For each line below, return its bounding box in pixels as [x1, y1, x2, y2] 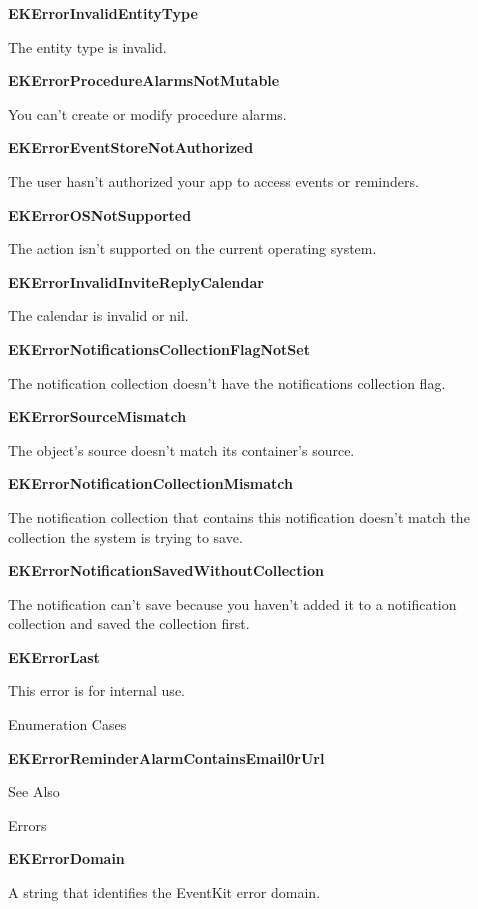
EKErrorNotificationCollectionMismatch [8, 473, 293, 494]
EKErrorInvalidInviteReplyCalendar [8, 271, 264, 292]
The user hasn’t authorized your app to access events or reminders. [8, 170, 419, 191]
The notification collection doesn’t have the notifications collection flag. [8, 372, 446, 393]
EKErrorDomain [8, 848, 125, 869]
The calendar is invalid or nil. [8, 305, 189, 326]
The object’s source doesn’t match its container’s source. [8, 439, 355, 460]
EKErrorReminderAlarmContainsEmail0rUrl [8, 747, 325, 768]
